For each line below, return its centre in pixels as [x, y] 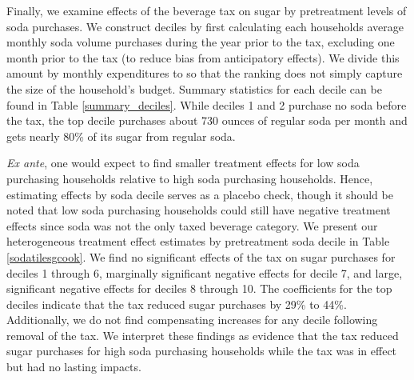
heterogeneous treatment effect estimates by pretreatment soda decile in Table [198, 241]
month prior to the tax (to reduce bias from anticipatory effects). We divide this [203, 57]
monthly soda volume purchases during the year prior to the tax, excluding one [201, 42]
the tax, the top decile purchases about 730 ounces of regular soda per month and [207, 120]
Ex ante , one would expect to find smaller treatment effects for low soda [183, 163]
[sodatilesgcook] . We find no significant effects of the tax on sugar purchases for [201, 256]
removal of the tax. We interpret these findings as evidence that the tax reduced [203, 335]
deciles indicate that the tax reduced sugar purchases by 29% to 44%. [177, 304]
